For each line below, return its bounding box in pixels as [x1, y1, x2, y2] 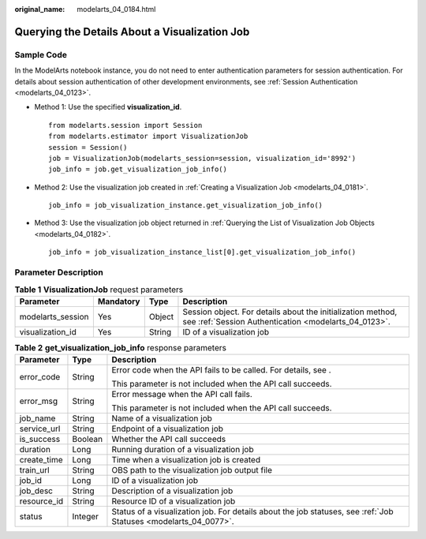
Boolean [72, 434, 103, 445]
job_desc [19, 485, 54, 496]
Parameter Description [14, 267, 104, 278]
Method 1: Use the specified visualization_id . [34, 103, 182, 112]
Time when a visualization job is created [111, 455, 260, 466]
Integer [72, 511, 99, 522]
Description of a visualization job [111, 485, 234, 496]
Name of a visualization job [111, 413, 213, 424]
